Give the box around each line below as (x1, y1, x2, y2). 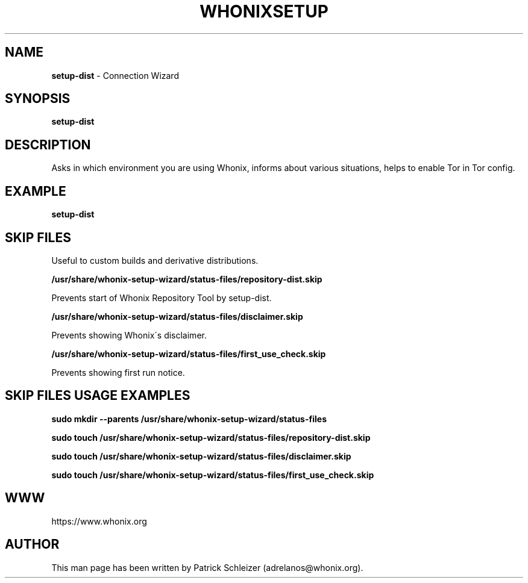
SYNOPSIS (5, 91, 71, 107)
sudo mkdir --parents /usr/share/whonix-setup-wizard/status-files (51, 413, 327, 424)
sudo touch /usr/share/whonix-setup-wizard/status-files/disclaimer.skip (51, 450, 351, 461)
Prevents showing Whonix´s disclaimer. (51, 329, 207, 340)
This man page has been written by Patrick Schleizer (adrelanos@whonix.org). (51, 562, 363, 573)
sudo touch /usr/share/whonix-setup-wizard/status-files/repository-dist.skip (51, 432, 371, 443)
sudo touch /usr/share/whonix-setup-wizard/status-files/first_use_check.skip (51, 469, 374, 480)
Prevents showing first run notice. (51, 367, 185, 378)
